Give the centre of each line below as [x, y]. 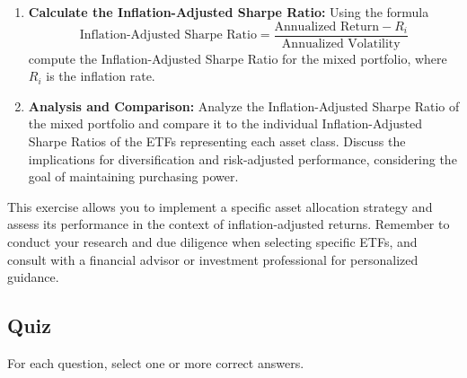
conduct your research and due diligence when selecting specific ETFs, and [212, 242]
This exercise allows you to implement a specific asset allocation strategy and [220, 206]
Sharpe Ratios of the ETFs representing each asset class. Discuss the [217, 141]
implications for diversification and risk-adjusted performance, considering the [242, 158]
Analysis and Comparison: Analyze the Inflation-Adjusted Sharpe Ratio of [244, 105]
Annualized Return [327, 26]
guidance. [33, 277]
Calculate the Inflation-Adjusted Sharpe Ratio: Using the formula [229, 12]
